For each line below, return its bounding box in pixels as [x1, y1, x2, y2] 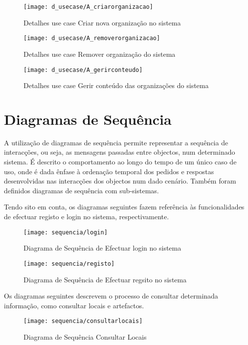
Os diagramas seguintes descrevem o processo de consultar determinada [4, 291, 218, 301]
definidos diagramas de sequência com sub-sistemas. [4, 185, 159, 195]
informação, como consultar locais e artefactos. [4, 300, 144, 310]
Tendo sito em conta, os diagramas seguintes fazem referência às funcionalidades [4, 202, 245, 212]
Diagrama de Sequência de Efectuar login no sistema [23, 243, 181, 253]
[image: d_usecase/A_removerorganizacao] [23, 35, 160, 42]
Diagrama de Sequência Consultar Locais [23, 331, 147, 342]
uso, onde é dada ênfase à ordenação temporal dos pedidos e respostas [4, 166, 214, 176]
